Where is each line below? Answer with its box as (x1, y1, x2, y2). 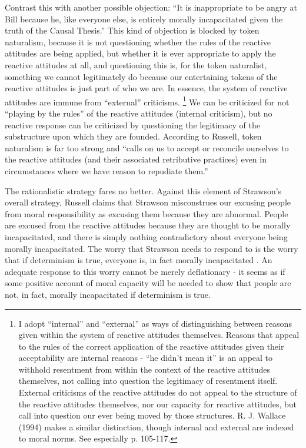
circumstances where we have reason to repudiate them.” (5, 164, 208, 177)
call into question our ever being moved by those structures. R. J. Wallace (18, 409, 286, 422)
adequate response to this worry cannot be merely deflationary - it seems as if (5, 265, 285, 277)
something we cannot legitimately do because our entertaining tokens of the (5, 70, 278, 82)
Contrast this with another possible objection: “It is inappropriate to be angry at (5, 1, 297, 13)
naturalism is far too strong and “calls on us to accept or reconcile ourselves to (5, 141, 289, 154)
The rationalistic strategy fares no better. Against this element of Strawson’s (5, 184, 282, 197)
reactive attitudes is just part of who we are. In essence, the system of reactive (5, 82, 288, 94)
